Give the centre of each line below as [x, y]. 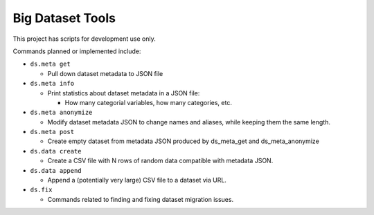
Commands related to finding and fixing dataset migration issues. [141, 199]
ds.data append [56, 170]
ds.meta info [52, 84]
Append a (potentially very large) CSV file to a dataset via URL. [137, 180]
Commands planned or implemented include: [77, 51]
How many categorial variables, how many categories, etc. [148, 102]
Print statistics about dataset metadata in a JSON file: [124, 93]
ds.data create [56, 151]
